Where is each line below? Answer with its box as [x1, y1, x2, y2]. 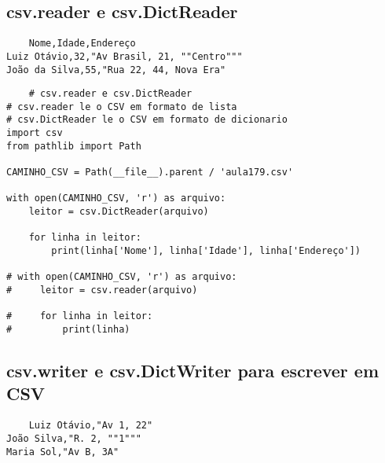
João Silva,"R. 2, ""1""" [6, 432, 141, 444]
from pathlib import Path [6, 140, 141, 152]
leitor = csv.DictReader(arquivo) [28, 206, 209, 218]
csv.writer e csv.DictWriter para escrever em [6, 358, 379, 383]
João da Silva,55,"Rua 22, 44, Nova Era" [6, 64, 226, 75]
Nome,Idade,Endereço [28, 38, 136, 50]
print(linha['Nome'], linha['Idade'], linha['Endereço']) [51, 245, 361, 257]
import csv [6, 127, 63, 139]
